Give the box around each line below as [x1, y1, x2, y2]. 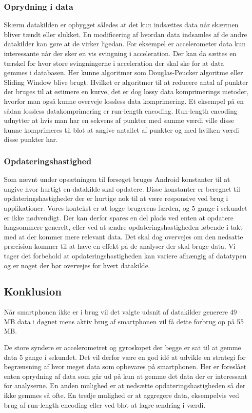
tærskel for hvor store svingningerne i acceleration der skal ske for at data [4, 58, 224, 68]
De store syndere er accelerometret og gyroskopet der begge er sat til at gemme [4, 342, 241, 353]
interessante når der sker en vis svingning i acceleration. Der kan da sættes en [4, 48, 236, 58]
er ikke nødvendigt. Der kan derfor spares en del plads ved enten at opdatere [4, 212, 233, 222]
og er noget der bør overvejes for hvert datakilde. [4, 260, 150, 270]
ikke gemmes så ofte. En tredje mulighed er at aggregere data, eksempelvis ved [4, 390, 239, 400]
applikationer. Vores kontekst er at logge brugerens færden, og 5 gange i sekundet [4, 202, 248, 213]
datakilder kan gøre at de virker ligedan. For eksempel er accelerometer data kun [4, 39, 246, 49]
